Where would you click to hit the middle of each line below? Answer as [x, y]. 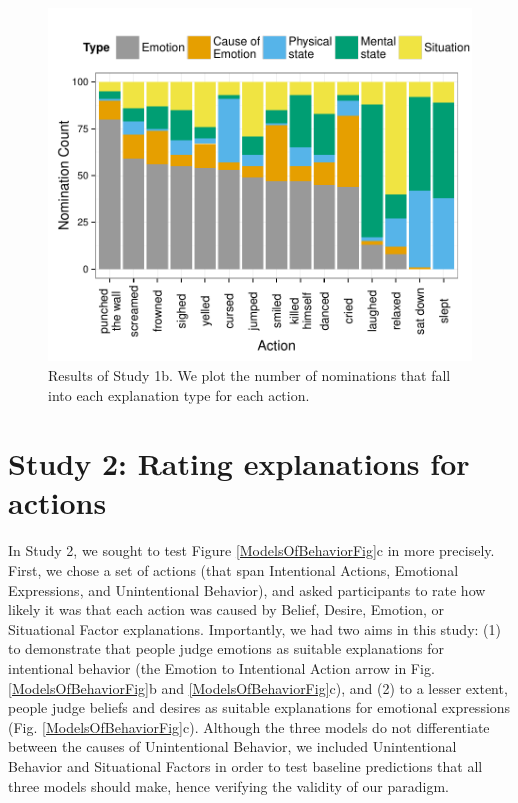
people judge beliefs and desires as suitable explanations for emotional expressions [259, 707]
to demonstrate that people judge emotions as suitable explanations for [226, 648]
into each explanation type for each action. [179, 394]
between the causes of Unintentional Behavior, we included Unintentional [232, 746]
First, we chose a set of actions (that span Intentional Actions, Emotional [233, 570]
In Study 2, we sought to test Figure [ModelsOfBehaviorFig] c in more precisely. [251, 550]
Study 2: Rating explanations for [239, 463]
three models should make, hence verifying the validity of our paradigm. [228, 785]
